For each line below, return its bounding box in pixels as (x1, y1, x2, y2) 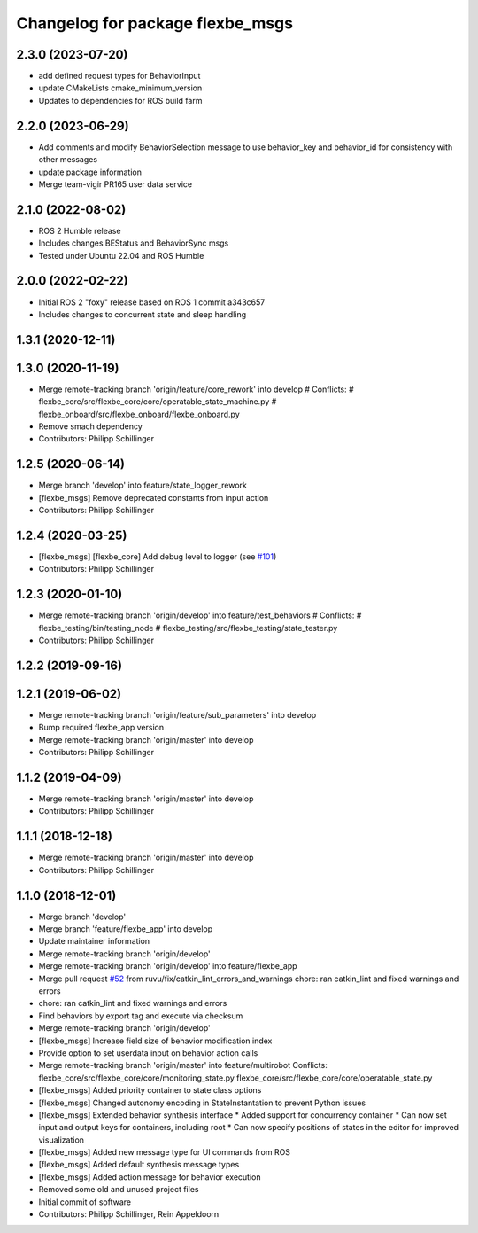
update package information (38, 167, 142, 177)
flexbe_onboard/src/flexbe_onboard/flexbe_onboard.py (38, 409, 241, 419)
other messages (38, 154, 97, 165)
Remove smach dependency (38, 421, 143, 432)
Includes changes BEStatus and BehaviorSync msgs (38, 238, 229, 248)
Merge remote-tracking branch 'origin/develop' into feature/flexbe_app (38, 961, 297, 972)
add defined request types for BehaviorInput (38, 71, 201, 82)
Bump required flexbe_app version (38, 722, 164, 733)
